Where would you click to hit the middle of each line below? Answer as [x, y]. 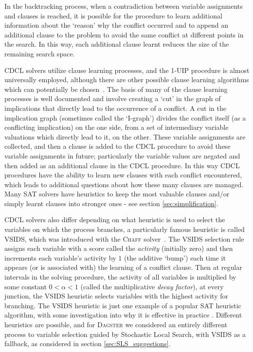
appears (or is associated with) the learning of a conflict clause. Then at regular [123, 267]
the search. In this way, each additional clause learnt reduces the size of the [117, 44]
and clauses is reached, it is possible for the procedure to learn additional [113, 15]
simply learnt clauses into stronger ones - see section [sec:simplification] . [111, 203]
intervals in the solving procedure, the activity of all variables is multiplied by [120, 277]
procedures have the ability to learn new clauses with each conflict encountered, [123, 175]
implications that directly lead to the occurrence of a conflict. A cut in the [115, 108]
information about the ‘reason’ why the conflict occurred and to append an [116, 25]
